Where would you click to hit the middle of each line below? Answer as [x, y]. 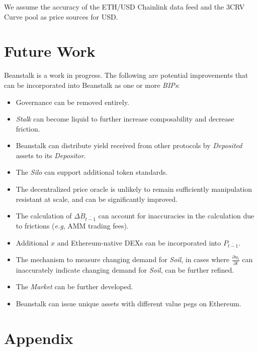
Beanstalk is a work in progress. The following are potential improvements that [126, 75]
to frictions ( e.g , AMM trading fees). [72, 225]
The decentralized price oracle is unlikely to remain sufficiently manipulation [134, 189]
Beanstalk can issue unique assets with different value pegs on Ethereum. [128, 303]
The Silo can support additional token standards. [92, 172]
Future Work [50, 51]
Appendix [39, 338]
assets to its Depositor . [51, 155]
